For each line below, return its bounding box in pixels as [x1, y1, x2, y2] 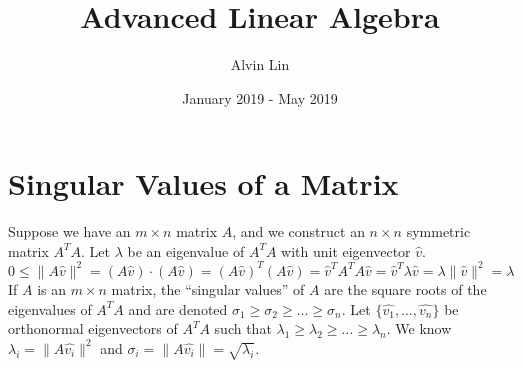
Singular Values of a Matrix [8, 163, 399, 204]
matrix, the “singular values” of [111, 278, 305, 299]
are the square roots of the [324, 278, 487, 299]
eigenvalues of [8, 298, 92, 319]
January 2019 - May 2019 [182, 87, 338, 108]
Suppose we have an [8, 221, 131, 242]
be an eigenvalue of [127, 240, 245, 261]
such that [214, 318, 272, 339]
